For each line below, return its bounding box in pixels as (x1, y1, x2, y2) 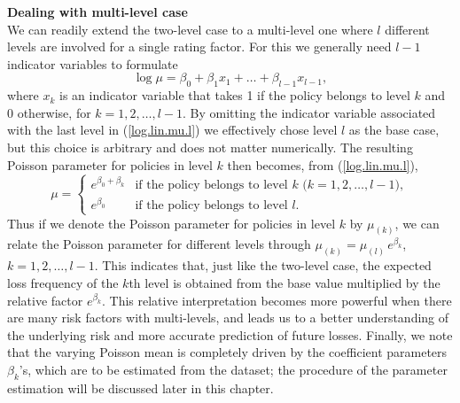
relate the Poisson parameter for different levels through (7, 235, 311, 253)
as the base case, (348, 120, 440, 139)
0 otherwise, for (7, 103, 91, 121)
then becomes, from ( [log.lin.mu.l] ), (227, 155, 418, 174)
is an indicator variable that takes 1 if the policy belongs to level (59, 86, 410, 105)
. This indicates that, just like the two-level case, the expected (94, 256, 432, 275)
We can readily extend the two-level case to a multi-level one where (7, 19, 373, 38)
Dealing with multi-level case (7, 3, 188, 20)
